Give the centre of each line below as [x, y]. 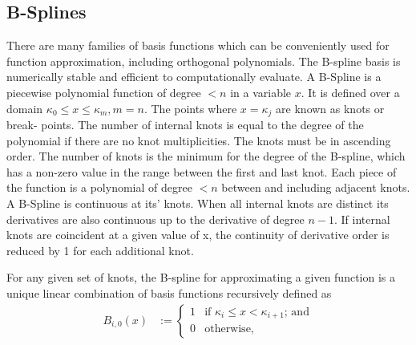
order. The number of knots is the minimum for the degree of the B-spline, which [206, 156]
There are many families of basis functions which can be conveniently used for [198, 45]
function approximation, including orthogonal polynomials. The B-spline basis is [204, 61]
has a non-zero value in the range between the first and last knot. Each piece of [202, 171]
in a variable [261, 92]
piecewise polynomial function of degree [104, 92]
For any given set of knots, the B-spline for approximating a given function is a [201, 277]
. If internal [362, 219]
